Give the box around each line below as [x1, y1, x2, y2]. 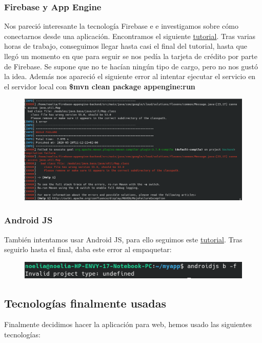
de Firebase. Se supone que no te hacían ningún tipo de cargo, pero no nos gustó [4, 61, 258, 71]
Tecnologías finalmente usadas [4, 295, 167, 311]
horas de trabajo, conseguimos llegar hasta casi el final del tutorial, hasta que [4, 41, 247, 51]
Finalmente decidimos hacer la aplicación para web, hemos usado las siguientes [4, 319, 252, 330]
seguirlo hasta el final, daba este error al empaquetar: [4, 244, 172, 255]
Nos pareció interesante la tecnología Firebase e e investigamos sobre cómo [4, 21, 238, 31]
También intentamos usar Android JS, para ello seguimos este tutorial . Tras [4, 234, 243, 244]
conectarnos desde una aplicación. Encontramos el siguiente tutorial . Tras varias [4, 30, 256, 41]
